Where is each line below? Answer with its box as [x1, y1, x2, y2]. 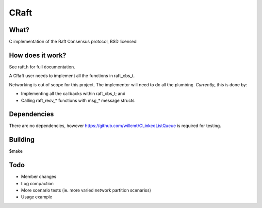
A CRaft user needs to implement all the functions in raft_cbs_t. [9, 73, 135, 79]
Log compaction [21, 180, 54, 186]
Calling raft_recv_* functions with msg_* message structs [21, 97, 135, 103]
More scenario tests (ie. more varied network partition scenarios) [21, 187, 151, 193]
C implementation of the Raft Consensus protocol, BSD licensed [9, 39, 137, 45]
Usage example [21, 194, 53, 200]
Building [9, 136, 35, 144]
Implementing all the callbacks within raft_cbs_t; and [21, 91, 126, 96]
